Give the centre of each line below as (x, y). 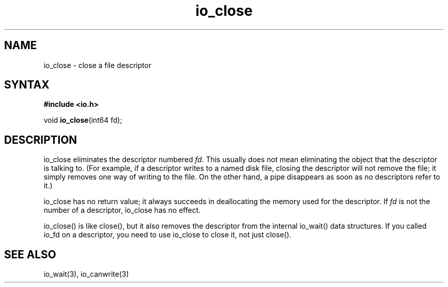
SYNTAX (27, 85)
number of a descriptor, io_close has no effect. (122, 210)
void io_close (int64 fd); (83, 120)
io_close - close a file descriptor (97, 65)
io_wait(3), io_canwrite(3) (86, 274)
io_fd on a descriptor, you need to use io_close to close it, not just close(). (167, 235)
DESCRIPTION (41, 140)
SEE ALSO (30, 254)
